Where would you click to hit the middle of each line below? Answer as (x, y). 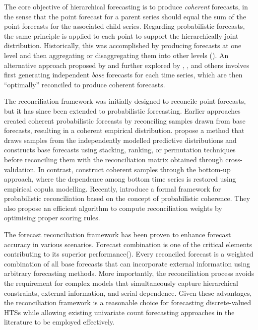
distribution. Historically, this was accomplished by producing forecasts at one (123, 45)
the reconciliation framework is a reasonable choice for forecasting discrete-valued (128, 302)
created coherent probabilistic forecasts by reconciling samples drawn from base (125, 120)
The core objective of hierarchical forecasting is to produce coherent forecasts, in (126, 6)
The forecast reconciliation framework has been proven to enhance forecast (118, 234)
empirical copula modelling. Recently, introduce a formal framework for (113, 188)
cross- (234, 159)
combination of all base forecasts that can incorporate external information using (127, 263)
